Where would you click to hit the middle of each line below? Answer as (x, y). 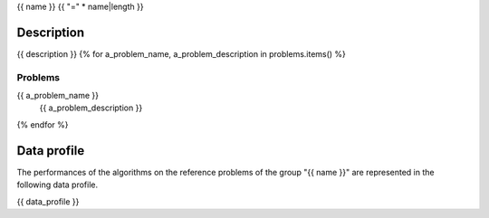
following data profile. (58, 185)
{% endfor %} (43, 124)
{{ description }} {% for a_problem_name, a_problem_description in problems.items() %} (181, 53)
